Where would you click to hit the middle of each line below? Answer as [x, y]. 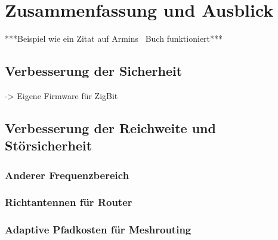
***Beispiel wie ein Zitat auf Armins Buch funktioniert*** [114, 39]
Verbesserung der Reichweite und [110, 127]
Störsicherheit [49, 145]
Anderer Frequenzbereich [67, 175]
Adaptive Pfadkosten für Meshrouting [98, 230]
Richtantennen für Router [69, 202]
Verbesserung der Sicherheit [94, 71]
